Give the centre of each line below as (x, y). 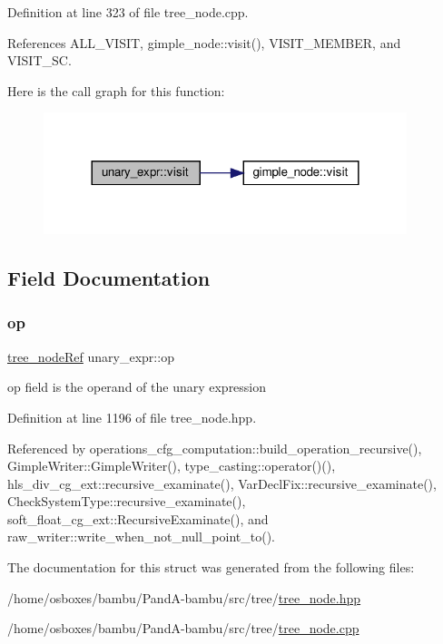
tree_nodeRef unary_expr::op (91, 356)
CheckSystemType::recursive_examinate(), (127, 501)
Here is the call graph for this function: (116, 90)
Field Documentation (109, 278)
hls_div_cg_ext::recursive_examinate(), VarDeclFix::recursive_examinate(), (222, 483)
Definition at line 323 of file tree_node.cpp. (128, 12)
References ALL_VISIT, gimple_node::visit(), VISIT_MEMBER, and (204, 42)
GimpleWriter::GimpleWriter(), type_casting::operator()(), (172, 466)
